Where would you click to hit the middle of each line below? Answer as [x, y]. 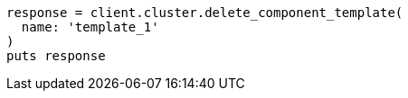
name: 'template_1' [90, 27]
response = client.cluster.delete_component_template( [205, 13]
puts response [56, 56]
